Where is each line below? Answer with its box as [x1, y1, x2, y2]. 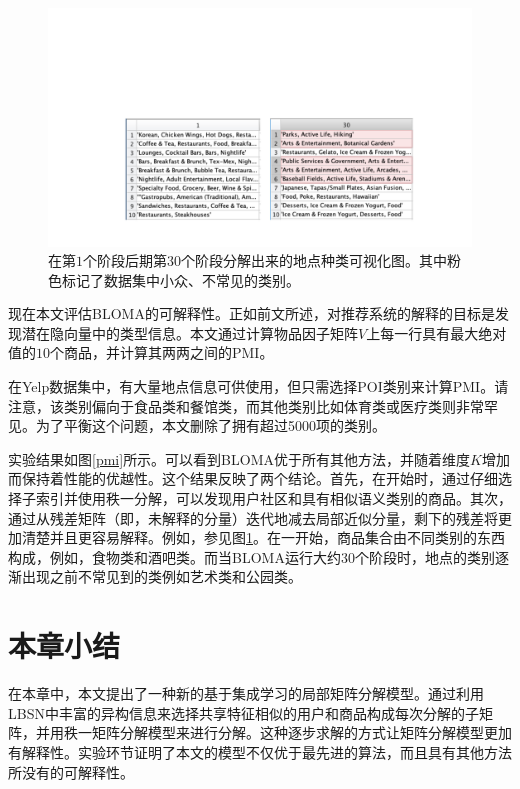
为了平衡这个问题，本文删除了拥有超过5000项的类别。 [35, 415, 386, 436]
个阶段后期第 [83, 250, 167, 271]
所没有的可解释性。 [8, 761, 134, 782]
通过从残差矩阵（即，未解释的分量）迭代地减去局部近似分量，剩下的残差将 [8, 507, 498, 528]
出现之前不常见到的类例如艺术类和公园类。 [21, 566, 302, 587]
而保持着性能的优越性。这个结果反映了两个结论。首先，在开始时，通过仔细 [8, 468, 498, 489]
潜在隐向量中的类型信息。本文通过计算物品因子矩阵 [21, 322, 358, 343]
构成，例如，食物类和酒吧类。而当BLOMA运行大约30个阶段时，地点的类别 [8, 546, 495, 567]
